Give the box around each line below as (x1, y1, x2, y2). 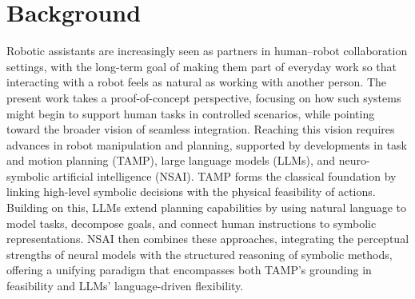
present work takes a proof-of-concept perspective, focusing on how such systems (6, 89, 401, 106)
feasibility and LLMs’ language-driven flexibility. (6, 277, 244, 294)
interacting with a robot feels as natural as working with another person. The (6, 74, 387, 90)
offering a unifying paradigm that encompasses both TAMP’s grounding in (6, 261, 372, 278)
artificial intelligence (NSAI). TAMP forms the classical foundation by (53, 167, 397, 184)
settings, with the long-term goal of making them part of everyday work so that (6, 58, 397, 74)
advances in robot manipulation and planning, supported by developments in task (6, 136, 407, 153)
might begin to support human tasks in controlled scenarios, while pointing (6, 105, 375, 122)
